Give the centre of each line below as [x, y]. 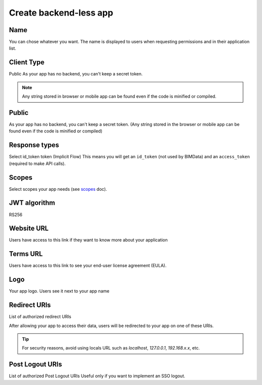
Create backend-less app [61, 13]
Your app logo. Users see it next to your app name [59, 291]
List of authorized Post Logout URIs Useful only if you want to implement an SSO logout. [97, 376]
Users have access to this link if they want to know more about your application [88, 240]
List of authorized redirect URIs [40, 317]
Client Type [27, 63]
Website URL [29, 229]
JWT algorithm [32, 203]
